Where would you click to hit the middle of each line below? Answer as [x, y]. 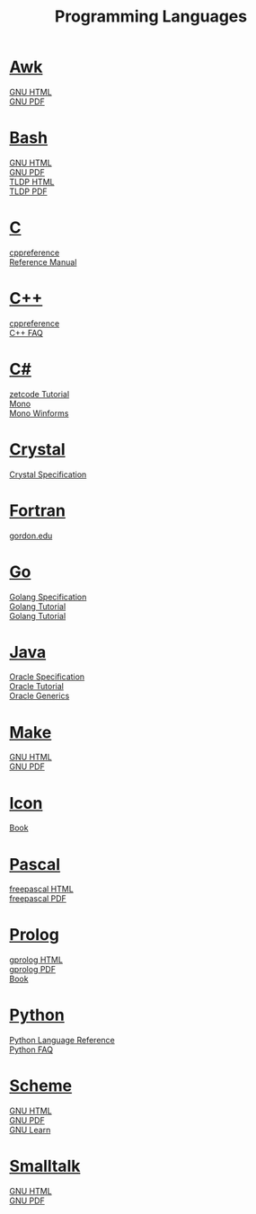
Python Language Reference [62, 1041]
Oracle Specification [47, 677]
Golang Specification [48, 597]
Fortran [37, 510]
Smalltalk [45, 1166]
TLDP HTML [32, 182]
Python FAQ [31, 1050]
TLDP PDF [28, 191]
